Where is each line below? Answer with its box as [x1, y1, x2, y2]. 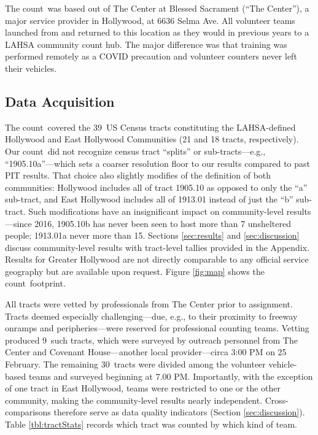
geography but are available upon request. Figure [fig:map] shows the [5, 264, 265, 277]
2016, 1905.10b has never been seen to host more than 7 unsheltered [34, 217, 291, 229]
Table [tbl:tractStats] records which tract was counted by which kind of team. [5, 418, 298, 431]
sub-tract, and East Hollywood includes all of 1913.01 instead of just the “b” [5, 193, 293, 206]
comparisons [5, 406, 51, 418]
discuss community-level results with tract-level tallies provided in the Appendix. [5, 241, 310, 253]
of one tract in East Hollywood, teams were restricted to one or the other [5, 382, 281, 395]
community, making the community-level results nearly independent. [5, 393, 263, 406]
